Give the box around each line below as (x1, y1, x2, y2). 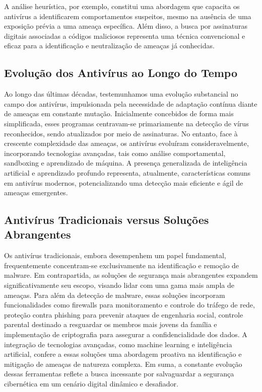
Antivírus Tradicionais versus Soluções (4, 212, 209, 227)
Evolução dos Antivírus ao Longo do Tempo (4, 65, 238, 81)
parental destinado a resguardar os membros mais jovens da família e (4, 319, 217, 330)
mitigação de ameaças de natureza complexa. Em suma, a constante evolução (4, 358, 242, 369)
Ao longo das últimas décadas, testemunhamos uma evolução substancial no (4, 89, 238, 99)
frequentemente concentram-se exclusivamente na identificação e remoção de (4, 260, 239, 270)
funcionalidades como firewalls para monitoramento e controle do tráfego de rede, (4, 299, 255, 310)
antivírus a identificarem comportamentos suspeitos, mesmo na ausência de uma (4, 11, 251, 21)
